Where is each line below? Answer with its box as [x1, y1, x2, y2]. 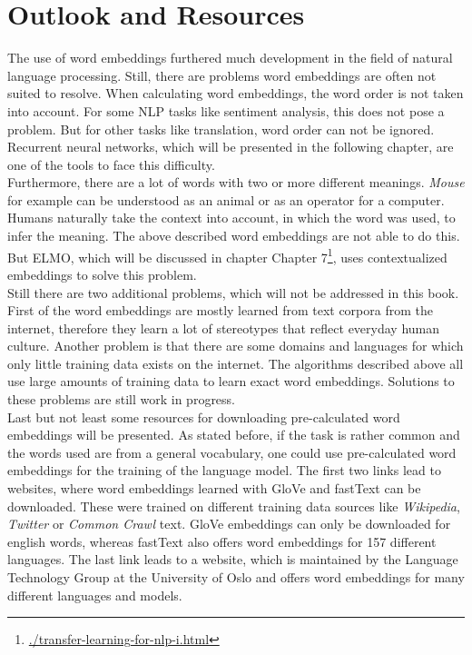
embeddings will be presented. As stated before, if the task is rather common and [7, 425, 460, 444]
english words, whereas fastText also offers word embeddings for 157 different [7, 531, 437, 551]
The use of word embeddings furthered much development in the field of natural [7, 48, 453, 67]
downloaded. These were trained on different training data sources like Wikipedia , [7, 496, 460, 515]
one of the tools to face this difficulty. [7, 154, 215, 174]
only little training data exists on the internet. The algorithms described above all [7, 353, 464, 372]
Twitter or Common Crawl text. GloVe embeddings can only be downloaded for [7, 514, 451, 533]
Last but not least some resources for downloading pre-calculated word [7, 407, 400, 426]
